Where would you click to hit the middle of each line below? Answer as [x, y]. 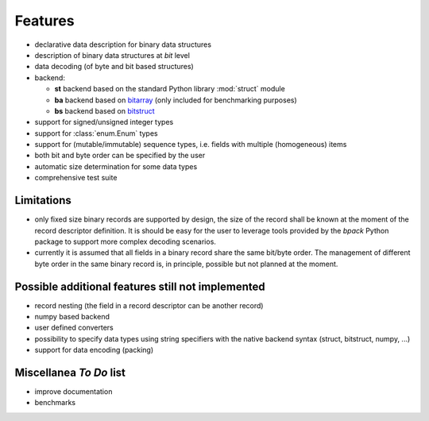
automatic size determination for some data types [116, 166]
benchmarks [55, 403]
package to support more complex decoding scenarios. [125, 241]
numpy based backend [72, 317]
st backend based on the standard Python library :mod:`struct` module [170, 89]
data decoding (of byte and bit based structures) [114, 67]
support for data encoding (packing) [94, 350]
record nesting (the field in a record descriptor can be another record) [149, 305]
